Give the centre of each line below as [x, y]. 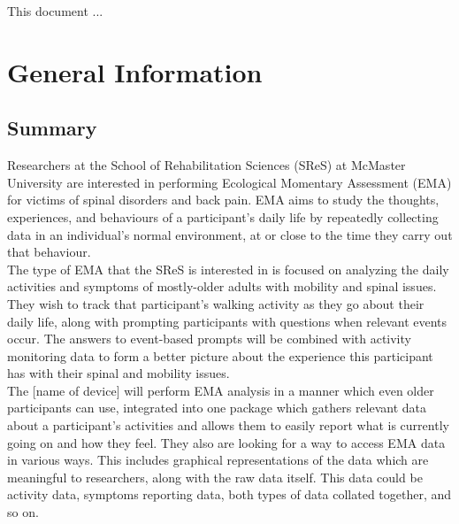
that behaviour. [49, 252]
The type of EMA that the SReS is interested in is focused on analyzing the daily [228, 269]
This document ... [55, 11]
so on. [23, 512]
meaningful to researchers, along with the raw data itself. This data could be [215, 477]
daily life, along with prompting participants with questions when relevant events [227, 321]
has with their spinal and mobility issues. [119, 373]
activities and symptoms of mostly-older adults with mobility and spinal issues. [222, 286]
